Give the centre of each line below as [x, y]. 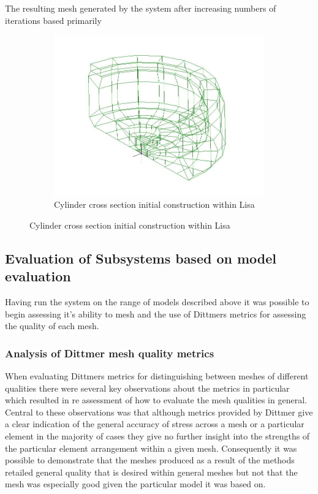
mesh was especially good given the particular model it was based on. [135, 484]
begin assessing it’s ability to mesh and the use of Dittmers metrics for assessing [156, 313]
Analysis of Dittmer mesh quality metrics [110, 353]
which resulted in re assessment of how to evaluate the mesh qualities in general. [156, 400]
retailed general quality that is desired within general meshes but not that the [151, 472]
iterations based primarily [53, 20]
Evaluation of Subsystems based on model [141, 258]
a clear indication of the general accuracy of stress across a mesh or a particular [155, 424]
